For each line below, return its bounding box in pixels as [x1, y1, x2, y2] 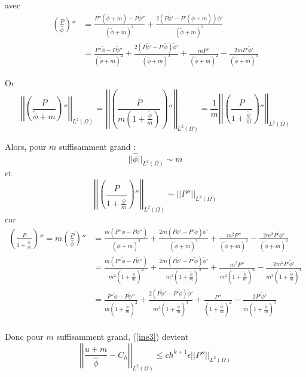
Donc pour [5, 330, 44, 343]
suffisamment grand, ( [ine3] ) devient [56, 330, 189, 343]
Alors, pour [5, 140, 47, 152]
